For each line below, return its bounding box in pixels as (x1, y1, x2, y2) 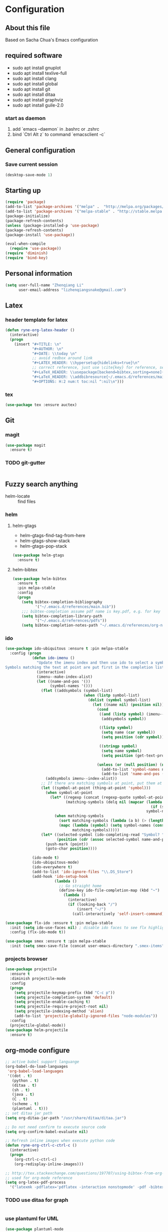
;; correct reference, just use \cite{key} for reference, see (31, 365, 166, 370)
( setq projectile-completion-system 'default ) (14, 995, 113, 1000)
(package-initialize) (5, 214, 50, 219)
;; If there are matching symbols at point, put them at (40, 781, 162, 786)
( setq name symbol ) (101, 748, 142, 753)
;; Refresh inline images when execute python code (5, 1138, 115, 1144)
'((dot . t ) (7, 1073, 32, 1078)
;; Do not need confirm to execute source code (5, 1124, 106, 1130)
